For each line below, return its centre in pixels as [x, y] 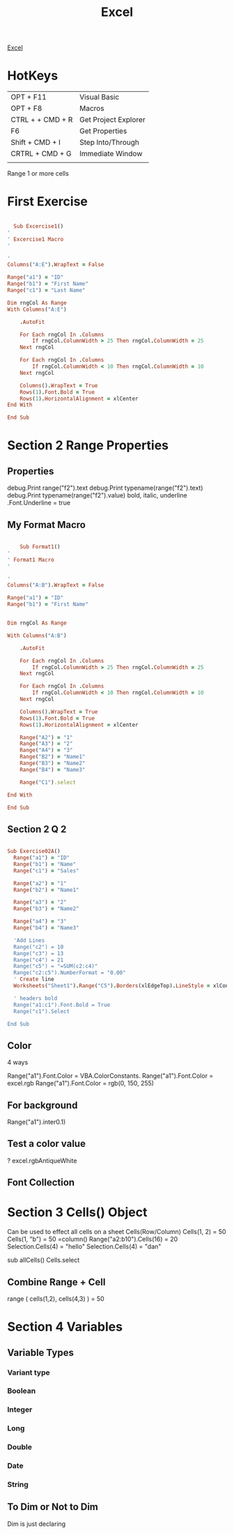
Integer [20, 1410]
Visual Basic [99, 97]
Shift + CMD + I [36, 142]
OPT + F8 [26, 109]
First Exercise [48, 202]
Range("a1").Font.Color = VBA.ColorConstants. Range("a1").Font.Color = [110, 1076]
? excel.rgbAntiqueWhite [42, 1160]
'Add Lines [29, 940]
